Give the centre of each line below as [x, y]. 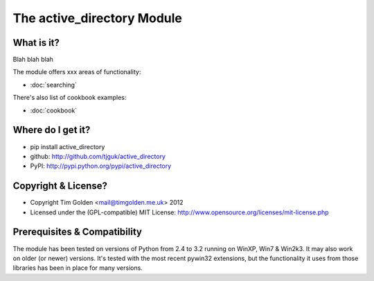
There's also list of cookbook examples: [70, 98]
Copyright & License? [60, 186]
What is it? [36, 43]
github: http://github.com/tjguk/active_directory [98, 156]
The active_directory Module [98, 18]
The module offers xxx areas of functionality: [77, 72]
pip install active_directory [68, 146]
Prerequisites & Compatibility [77, 232]
